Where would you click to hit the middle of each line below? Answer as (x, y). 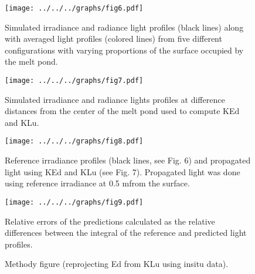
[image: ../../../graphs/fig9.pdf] (74, 202)
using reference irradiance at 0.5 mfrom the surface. (97, 183)
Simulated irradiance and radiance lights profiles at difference (115, 99)
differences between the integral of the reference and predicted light (126, 233)
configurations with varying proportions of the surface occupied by (124, 50)
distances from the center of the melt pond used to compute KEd (122, 111)
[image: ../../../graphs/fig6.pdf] (74, 8)
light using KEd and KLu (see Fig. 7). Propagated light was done (123, 171)
